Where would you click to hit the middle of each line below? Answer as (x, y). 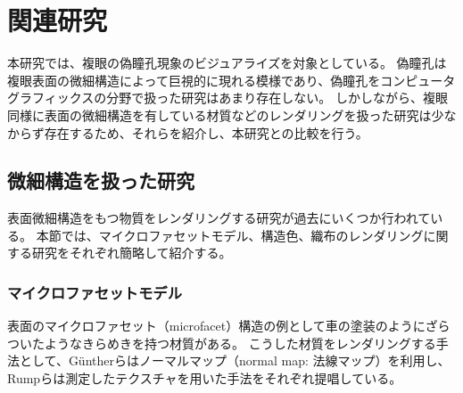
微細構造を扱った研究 (101, 180)
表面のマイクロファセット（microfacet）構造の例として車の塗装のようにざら (229, 326)
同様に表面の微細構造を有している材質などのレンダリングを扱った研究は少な (232, 115)
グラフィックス (51, 98)
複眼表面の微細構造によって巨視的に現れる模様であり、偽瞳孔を (194, 80)
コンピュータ (418, 80)
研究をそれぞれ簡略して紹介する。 (132, 253)
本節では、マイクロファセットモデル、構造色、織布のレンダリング (230, 235)
